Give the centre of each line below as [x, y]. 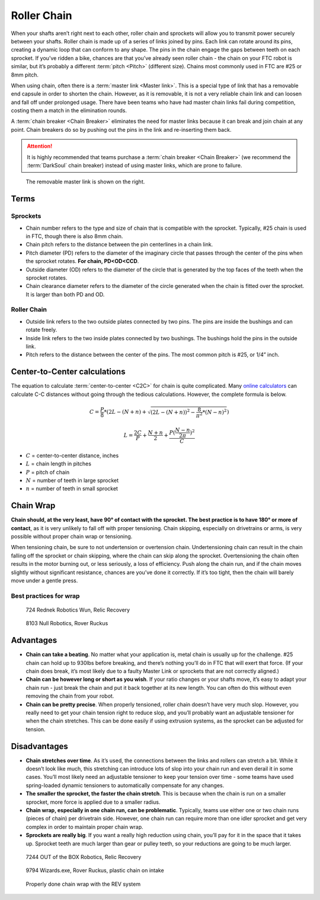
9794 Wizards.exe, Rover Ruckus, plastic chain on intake [95, 870]
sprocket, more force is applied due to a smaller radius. [93, 802]
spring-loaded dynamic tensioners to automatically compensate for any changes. [125, 785]
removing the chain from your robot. [70, 696]
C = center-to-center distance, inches [72, 455]
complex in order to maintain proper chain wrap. [84, 827]
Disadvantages [39, 746]
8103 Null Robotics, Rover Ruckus [67, 623]
